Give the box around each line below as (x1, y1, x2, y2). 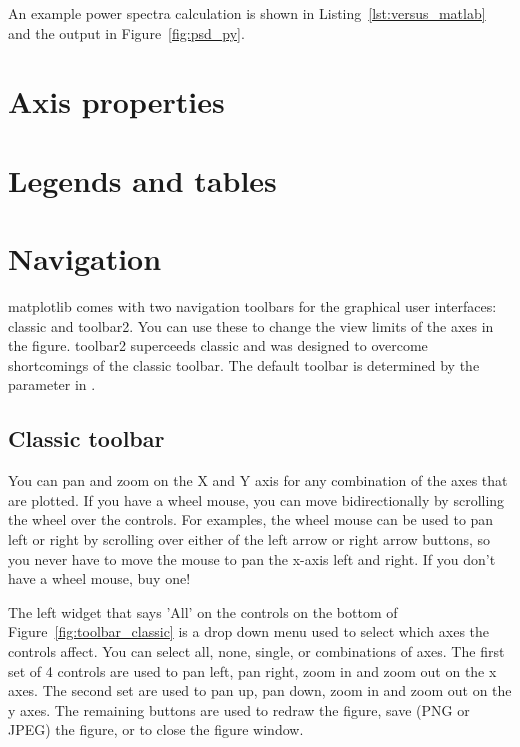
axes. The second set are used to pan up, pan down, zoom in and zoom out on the (8, 680, 512, 701)
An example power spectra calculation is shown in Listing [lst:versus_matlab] (8, 3, 486, 23)
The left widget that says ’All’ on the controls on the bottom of (8, 601, 398, 622)
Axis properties (8, 81, 225, 122)
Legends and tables (8, 159, 277, 200)
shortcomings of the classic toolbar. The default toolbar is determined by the (8, 354, 480, 375)
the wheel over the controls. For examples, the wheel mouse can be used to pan (8, 509, 494, 530)
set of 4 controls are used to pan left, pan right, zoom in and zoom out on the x (8, 660, 497, 681)
